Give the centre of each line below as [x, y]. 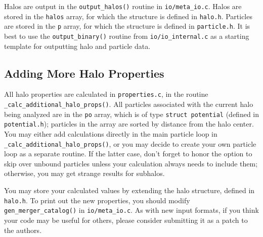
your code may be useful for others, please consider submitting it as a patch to [126, 220]
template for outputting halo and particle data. [77, 46]
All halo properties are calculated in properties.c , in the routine [106, 94]
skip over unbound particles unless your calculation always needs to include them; [131, 163]
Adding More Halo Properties [84, 73]
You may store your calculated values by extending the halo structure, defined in [129, 190]
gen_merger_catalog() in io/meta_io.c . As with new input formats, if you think [131, 210]
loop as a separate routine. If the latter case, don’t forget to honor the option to [128, 154]
